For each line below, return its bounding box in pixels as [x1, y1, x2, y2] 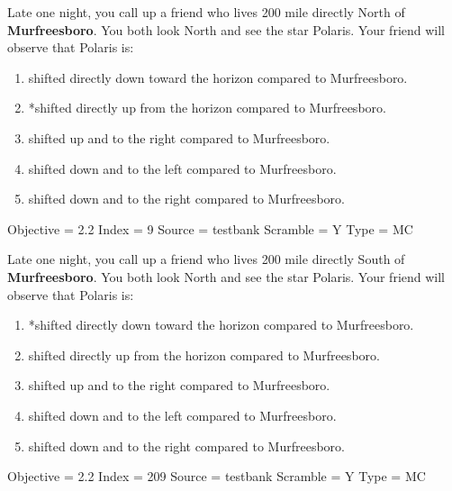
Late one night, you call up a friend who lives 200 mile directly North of [7, 3, 405, 21]
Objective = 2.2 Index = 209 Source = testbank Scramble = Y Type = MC [7, 467, 426, 486]
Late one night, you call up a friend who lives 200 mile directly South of [7, 250, 405, 268]
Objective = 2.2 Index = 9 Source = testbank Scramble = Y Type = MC [7, 219, 413, 238]
